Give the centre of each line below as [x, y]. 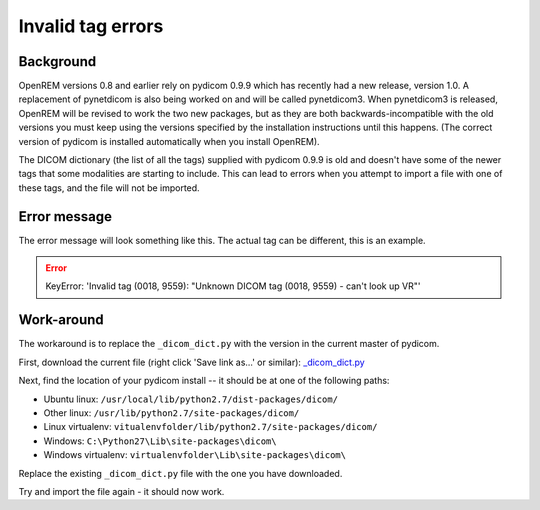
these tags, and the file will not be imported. [109, 187]
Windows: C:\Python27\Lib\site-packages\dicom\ [160, 441]
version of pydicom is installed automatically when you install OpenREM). [169, 141]
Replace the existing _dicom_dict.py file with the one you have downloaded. [180, 473]
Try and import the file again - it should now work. [121, 491]
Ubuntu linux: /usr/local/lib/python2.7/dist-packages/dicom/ [191, 399]
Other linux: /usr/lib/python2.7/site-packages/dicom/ [171, 412]
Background [57, 61]
